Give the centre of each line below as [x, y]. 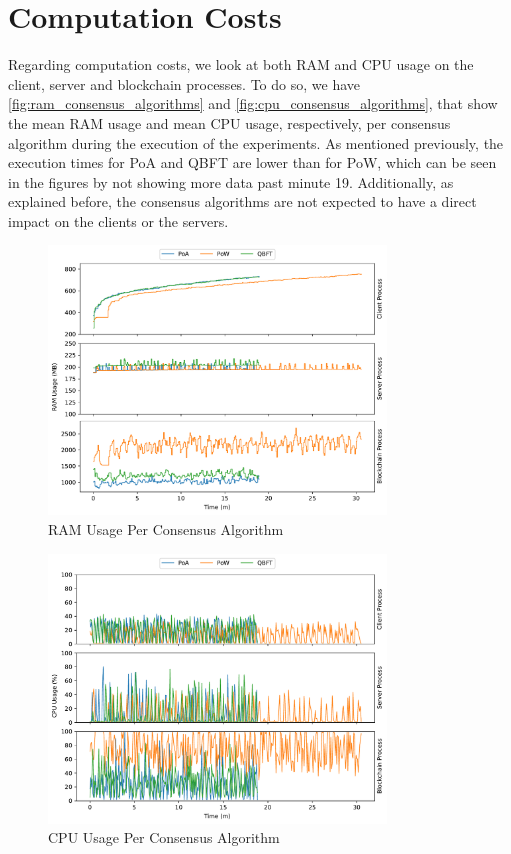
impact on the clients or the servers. [118, 220]
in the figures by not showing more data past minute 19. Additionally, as [231, 181]
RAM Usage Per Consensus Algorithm [166, 529]
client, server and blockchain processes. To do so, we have [184, 83]
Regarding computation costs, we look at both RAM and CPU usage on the [241, 64]
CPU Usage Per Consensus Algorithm [164, 837]
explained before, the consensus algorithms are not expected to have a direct [242, 201]
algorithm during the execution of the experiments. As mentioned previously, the [256, 142]
